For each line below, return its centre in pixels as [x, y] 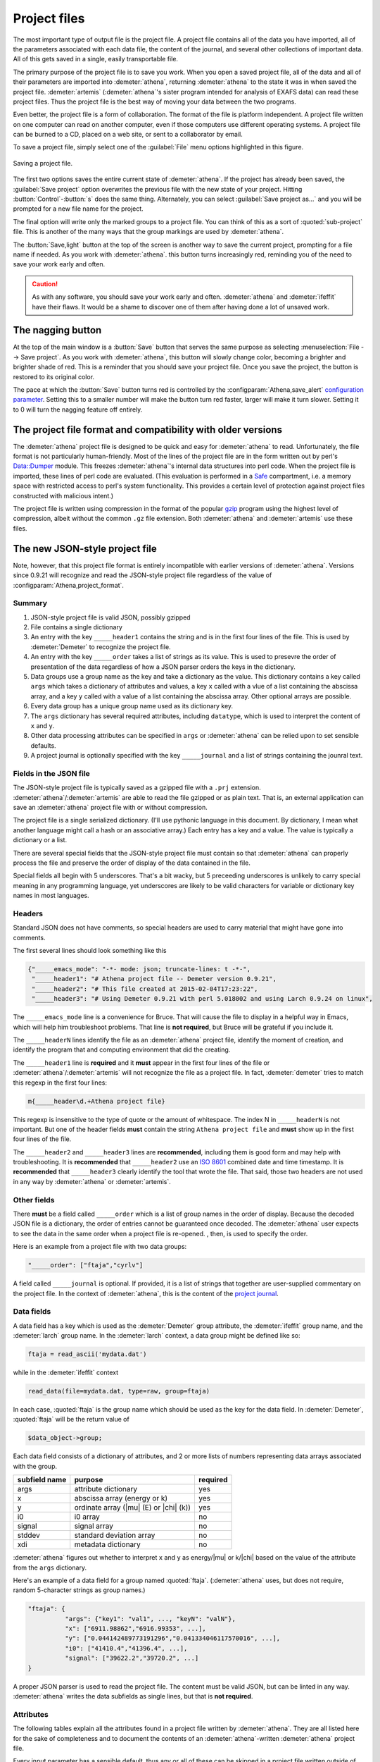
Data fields [32, 1312]
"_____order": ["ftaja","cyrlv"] [85, 1265]
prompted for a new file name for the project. [78, 209]
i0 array [87, 1517]
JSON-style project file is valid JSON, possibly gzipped [110, 617]
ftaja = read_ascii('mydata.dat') [87, 1354]
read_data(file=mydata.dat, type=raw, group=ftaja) [119, 1391]
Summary [30, 603]
